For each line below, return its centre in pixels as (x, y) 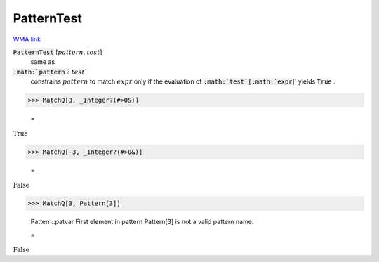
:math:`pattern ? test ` (50, 72)
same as (43, 62)
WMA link (27, 39)
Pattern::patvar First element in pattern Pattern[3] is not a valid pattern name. (142, 222)
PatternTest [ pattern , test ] (58, 52)
